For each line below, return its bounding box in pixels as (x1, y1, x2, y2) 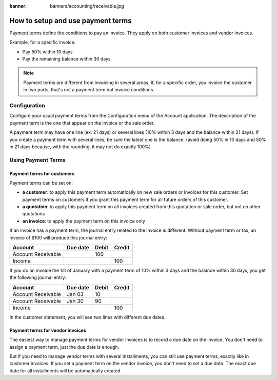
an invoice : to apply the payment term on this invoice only (22, 218, 146, 224)
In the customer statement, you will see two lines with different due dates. (9, 314, 166, 320)
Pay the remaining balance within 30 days (22, 56, 111, 62)
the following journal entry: (9, 274, 67, 281)
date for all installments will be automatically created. (9, 367, 122, 374)
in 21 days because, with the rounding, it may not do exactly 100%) (9, 144, 151, 150)
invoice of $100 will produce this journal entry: (9, 234, 108, 241)
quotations (22, 211, 45, 217)
